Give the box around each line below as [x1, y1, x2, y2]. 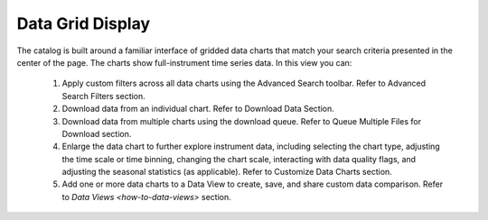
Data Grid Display [16, 14, 151, 33]
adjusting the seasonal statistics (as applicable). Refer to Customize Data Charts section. [61, 167, 392, 178]
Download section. [61, 128, 132, 139]
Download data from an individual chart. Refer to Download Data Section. [61, 104, 334, 115]
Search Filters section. [61, 90, 146, 101]
